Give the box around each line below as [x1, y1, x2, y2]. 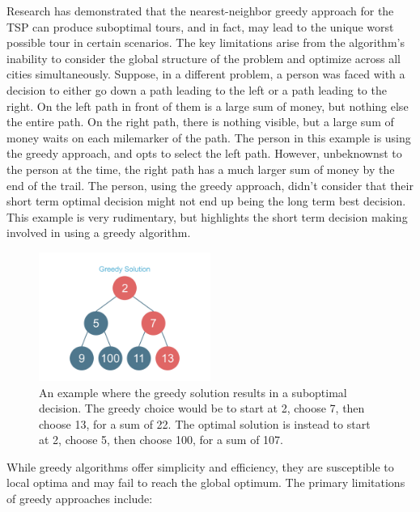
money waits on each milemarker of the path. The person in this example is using [6, 129, 411, 146]
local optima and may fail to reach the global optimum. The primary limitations [6, 474, 405, 491]
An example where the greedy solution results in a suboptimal [39, 383, 347, 400]
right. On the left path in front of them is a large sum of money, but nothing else [6, 97, 409, 114]
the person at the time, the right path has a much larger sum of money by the [6, 160, 395, 177]
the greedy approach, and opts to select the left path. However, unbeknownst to [6, 145, 402, 162]
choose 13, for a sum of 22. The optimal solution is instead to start [39, 415, 371, 432]
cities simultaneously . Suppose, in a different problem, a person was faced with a [6, 66, 405, 83]
